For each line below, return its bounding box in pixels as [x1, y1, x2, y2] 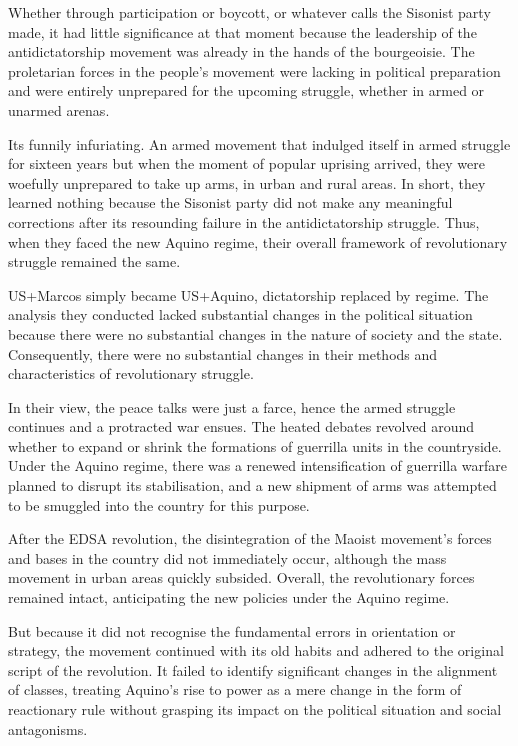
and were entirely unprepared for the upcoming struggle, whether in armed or [8, 80, 485, 101]
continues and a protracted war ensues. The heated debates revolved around [8, 416, 474, 437]
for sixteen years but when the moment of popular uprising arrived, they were [8, 153, 485, 174]
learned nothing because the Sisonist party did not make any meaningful [8, 192, 453, 213]
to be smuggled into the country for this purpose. [8, 494, 310, 515]
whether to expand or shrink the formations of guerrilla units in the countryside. [8, 435, 502, 456]
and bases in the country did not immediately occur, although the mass [8, 547, 447, 568]
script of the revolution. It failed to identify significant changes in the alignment [8, 659, 498, 680]
